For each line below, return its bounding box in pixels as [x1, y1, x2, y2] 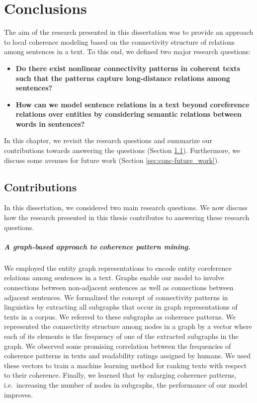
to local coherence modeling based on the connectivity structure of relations [4, 36, 235, 47]
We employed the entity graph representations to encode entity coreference [4, 262, 232, 273]
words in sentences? [15, 118, 85, 129]
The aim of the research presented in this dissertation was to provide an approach [4, 27, 254, 37]
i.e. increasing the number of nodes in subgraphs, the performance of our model [4, 379, 248, 390]
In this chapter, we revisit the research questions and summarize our [4, 135, 213, 146]
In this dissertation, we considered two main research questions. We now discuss [4, 202, 248, 213]
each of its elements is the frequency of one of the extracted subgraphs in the [4, 330, 239, 341]
